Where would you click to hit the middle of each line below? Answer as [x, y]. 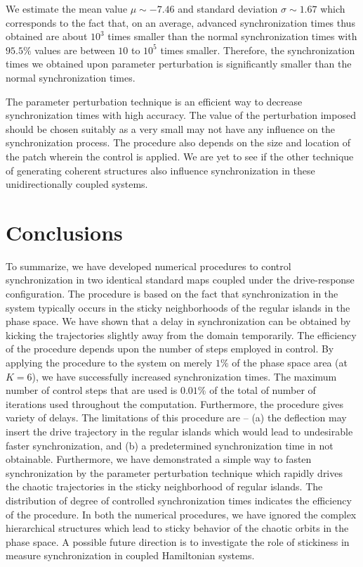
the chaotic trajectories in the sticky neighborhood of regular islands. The [164, 486]
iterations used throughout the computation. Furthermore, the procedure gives [175, 403]
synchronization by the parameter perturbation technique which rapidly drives [174, 472]
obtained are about [47, 36]
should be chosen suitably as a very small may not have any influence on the [171, 128]
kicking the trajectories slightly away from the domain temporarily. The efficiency [181, 335]
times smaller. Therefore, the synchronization [258, 50]
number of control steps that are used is [92, 390]
